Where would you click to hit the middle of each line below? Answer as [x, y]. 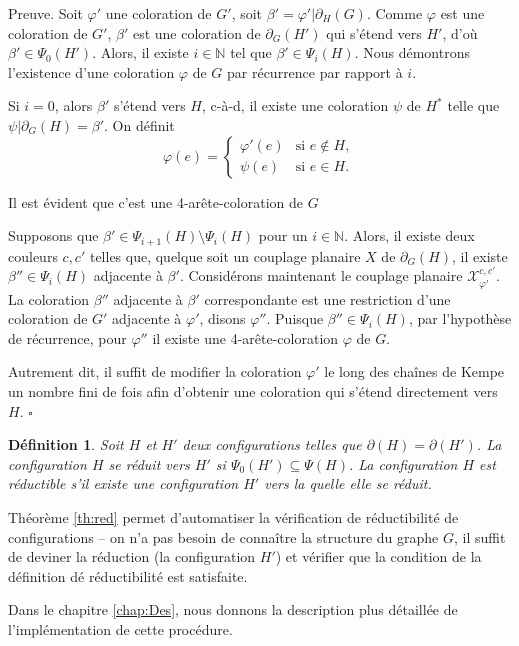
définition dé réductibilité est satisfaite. [128, 575]
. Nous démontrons [412, 52]
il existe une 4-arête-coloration [245, 337]
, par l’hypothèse [460, 318]
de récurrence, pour [67, 337]
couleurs [33, 255]
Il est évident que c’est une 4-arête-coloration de [155, 201]
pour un [283, 235]
